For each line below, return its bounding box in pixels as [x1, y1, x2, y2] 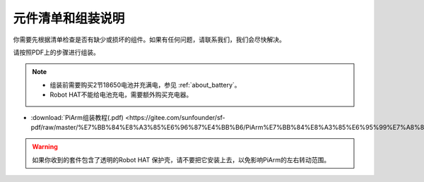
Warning [32, 142, 58, 151]
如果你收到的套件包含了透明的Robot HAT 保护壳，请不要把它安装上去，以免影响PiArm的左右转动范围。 [32, 155, 331, 164]
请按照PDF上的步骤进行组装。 [13, 48, 100, 56]
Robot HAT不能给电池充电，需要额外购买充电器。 [49, 90, 193, 99]
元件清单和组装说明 [13, 11, 125, 26]
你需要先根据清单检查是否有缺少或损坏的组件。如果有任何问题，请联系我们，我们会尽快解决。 [13, 35, 285, 44]
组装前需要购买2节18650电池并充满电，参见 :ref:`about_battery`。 [49, 80, 241, 89]
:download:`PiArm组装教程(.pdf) [30, 113, 124, 121]
